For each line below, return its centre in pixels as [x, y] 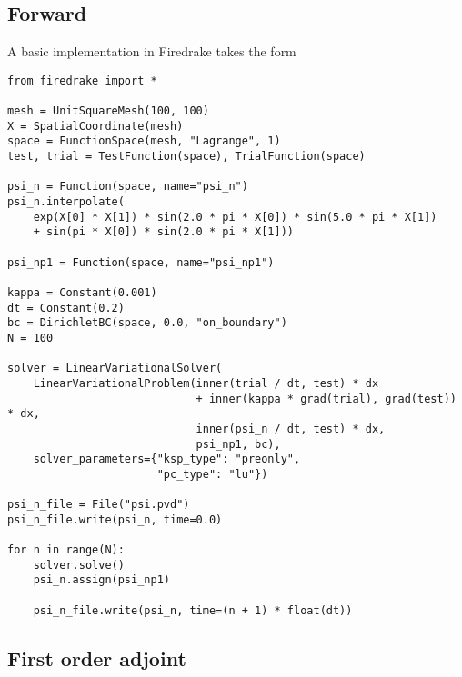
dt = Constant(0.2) [66, 308]
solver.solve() [79, 565]
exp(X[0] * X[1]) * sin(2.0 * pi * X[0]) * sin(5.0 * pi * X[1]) [235, 217]
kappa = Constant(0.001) [82, 292]
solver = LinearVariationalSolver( [115, 368]
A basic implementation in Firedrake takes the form [152, 51]
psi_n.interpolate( [66, 202]
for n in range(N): [66, 550]
